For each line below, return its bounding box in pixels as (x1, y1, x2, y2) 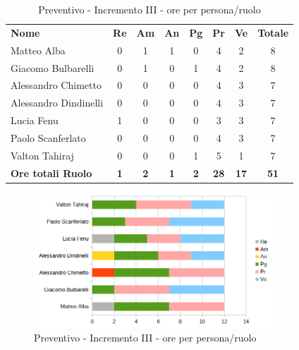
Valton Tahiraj (11, 147, 74, 162)
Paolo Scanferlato (11, 130, 86, 145)
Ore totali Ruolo (11, 165, 92, 180)
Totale (257, 25, 289, 40)
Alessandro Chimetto (11, 78, 102, 92)
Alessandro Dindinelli (11, 95, 104, 110)
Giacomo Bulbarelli (11, 60, 94, 75)
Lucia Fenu (11, 113, 59, 128)
